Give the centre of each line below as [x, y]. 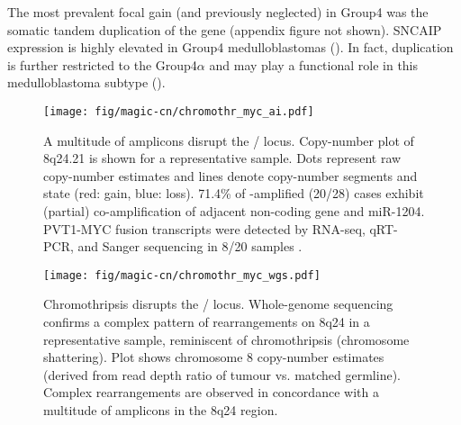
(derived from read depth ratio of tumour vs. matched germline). [222, 374]
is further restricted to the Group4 [102, 64]
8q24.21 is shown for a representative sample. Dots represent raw [222, 158]
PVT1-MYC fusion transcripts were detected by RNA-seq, [204, 228]
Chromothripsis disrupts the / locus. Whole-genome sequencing [218, 304]
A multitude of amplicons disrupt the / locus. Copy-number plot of [229, 140]
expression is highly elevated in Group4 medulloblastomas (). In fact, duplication [230, 47]
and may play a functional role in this [314, 64]
